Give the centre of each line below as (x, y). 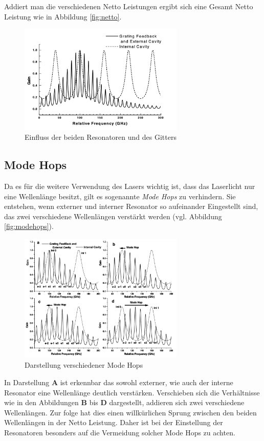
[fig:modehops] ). (29, 226)
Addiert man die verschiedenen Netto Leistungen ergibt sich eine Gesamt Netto (129, 6)
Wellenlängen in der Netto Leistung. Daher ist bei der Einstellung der (114, 422)
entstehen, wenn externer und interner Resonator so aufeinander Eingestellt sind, (131, 206)
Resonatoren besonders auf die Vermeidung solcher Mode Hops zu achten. (120, 432)
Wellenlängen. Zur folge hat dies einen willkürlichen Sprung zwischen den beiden (130, 412)
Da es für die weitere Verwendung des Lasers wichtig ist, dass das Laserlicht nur (130, 186)
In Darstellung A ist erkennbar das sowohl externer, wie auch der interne (119, 382)
